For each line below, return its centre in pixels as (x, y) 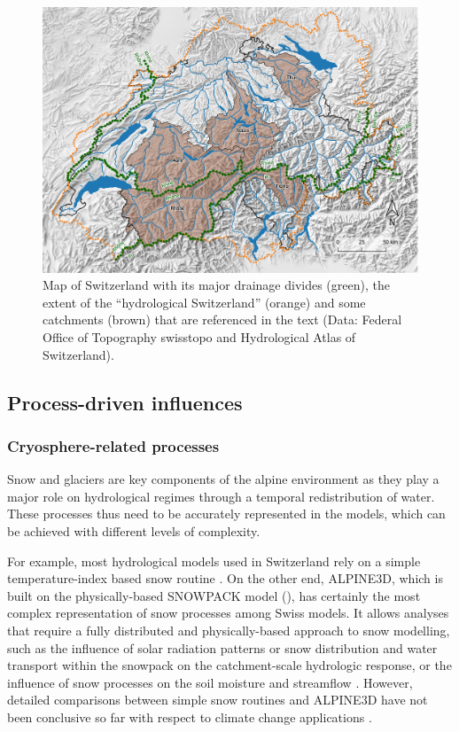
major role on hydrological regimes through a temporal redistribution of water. (221, 496)
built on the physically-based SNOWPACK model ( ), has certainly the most (214, 595)
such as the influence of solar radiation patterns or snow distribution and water (222, 647)
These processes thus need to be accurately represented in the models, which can (226, 514)
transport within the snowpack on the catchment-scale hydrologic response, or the (229, 665)
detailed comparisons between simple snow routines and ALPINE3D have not (218, 700)
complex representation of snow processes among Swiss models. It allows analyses (228, 613)
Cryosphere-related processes (113, 445)
